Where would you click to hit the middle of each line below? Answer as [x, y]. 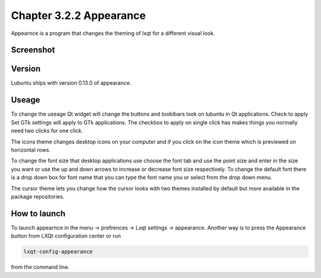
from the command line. [40, 267]
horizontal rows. [31, 150]
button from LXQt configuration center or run [66, 236]
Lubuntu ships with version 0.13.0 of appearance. [71, 83]
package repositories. [38, 196]
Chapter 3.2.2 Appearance [78, 15]
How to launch [38, 213]
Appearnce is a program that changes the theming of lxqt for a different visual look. [113, 33]
